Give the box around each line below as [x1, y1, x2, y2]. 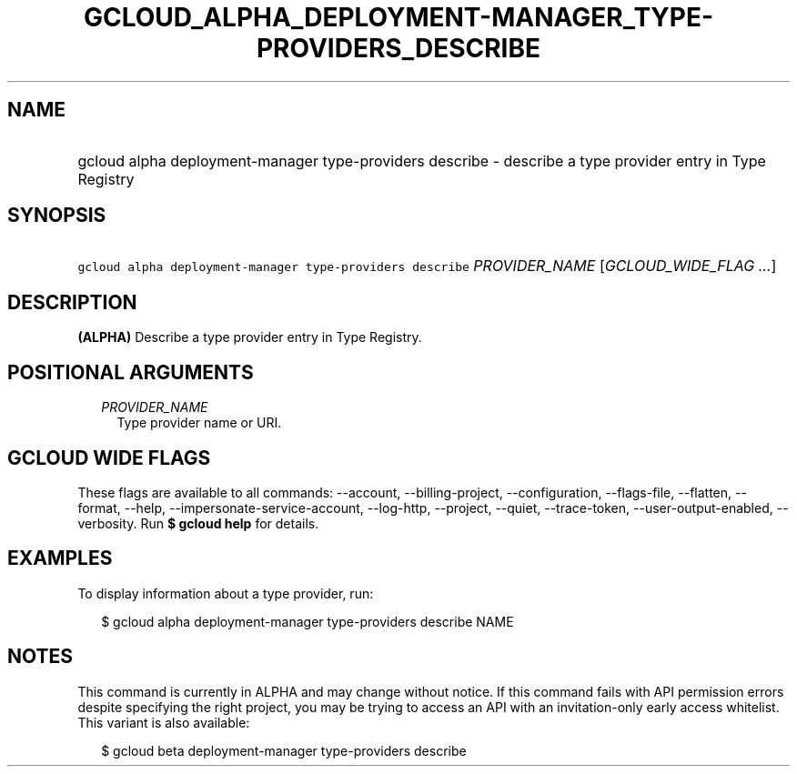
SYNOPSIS [7, 204, 106, 227]
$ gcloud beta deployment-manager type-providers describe [101, 742, 467, 759]
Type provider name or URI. [116, 415, 282, 431]
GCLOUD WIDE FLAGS [7, 446, 211, 469]
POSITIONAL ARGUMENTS [7, 360, 254, 384]
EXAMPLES [7, 547, 113, 570]
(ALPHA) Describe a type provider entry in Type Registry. [77, 329, 422, 346]
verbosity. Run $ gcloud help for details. [77, 515, 319, 531]
